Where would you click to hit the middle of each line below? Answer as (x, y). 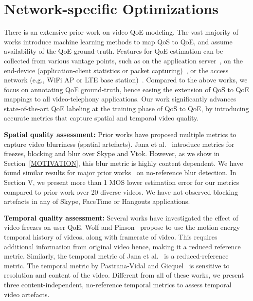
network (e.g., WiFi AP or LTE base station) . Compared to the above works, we (126, 80)
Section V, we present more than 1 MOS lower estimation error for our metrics (122, 182)
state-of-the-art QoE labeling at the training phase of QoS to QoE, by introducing (126, 108)
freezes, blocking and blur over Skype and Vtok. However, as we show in (112, 153)
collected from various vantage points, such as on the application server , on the (123, 60)
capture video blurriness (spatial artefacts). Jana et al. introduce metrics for (119, 144)
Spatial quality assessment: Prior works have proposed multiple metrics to (120, 134)
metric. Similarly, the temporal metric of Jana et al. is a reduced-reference (116, 256)
